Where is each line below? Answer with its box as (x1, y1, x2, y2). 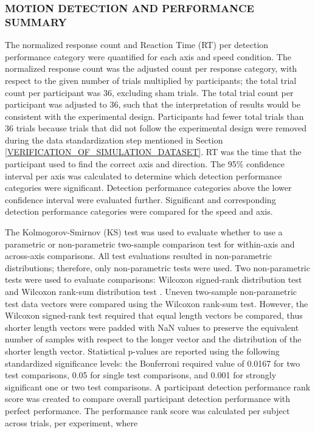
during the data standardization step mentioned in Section (5, 133, 223, 146)
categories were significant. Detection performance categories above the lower (5, 181, 292, 194)
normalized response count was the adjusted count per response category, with (5, 62, 297, 75)
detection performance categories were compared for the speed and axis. (5, 205, 273, 218)
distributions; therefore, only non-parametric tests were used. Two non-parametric (5, 261, 310, 274)
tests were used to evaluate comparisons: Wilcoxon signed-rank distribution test (5, 273, 302, 286)
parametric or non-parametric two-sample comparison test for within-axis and (5, 237, 295, 250)
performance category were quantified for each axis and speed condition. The (5, 50, 291, 63)
